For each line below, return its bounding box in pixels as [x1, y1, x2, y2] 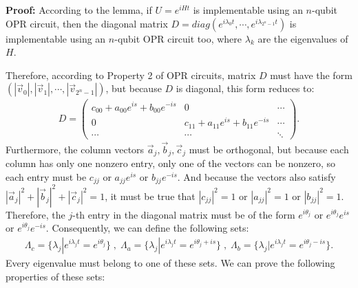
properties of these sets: [6, 269, 105, 283]
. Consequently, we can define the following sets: [45, 221, 249, 235]
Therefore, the [6, 207, 65, 221]
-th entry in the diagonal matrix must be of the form [72, 207, 295, 221]
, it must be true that [105, 188, 196, 203]
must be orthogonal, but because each [189, 142, 349, 156]
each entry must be [6, 169, 87, 184]
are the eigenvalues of [257, 31, 348, 45]
